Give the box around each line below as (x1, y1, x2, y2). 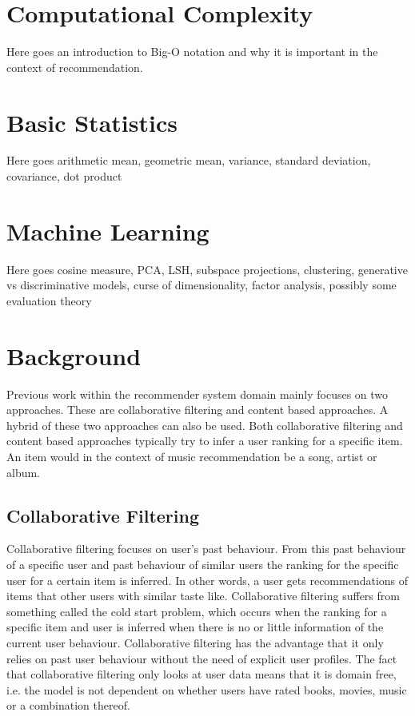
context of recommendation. (6, 58, 143, 75)
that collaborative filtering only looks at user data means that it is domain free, (6, 666, 397, 682)
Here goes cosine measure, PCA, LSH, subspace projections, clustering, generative (6, 261, 408, 277)
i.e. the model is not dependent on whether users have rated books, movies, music (6, 681, 407, 698)
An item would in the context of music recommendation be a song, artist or (6, 448, 377, 465)
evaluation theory (6, 292, 92, 308)
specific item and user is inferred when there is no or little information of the (6, 619, 384, 635)
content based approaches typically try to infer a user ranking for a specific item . (6, 432, 403, 449)
